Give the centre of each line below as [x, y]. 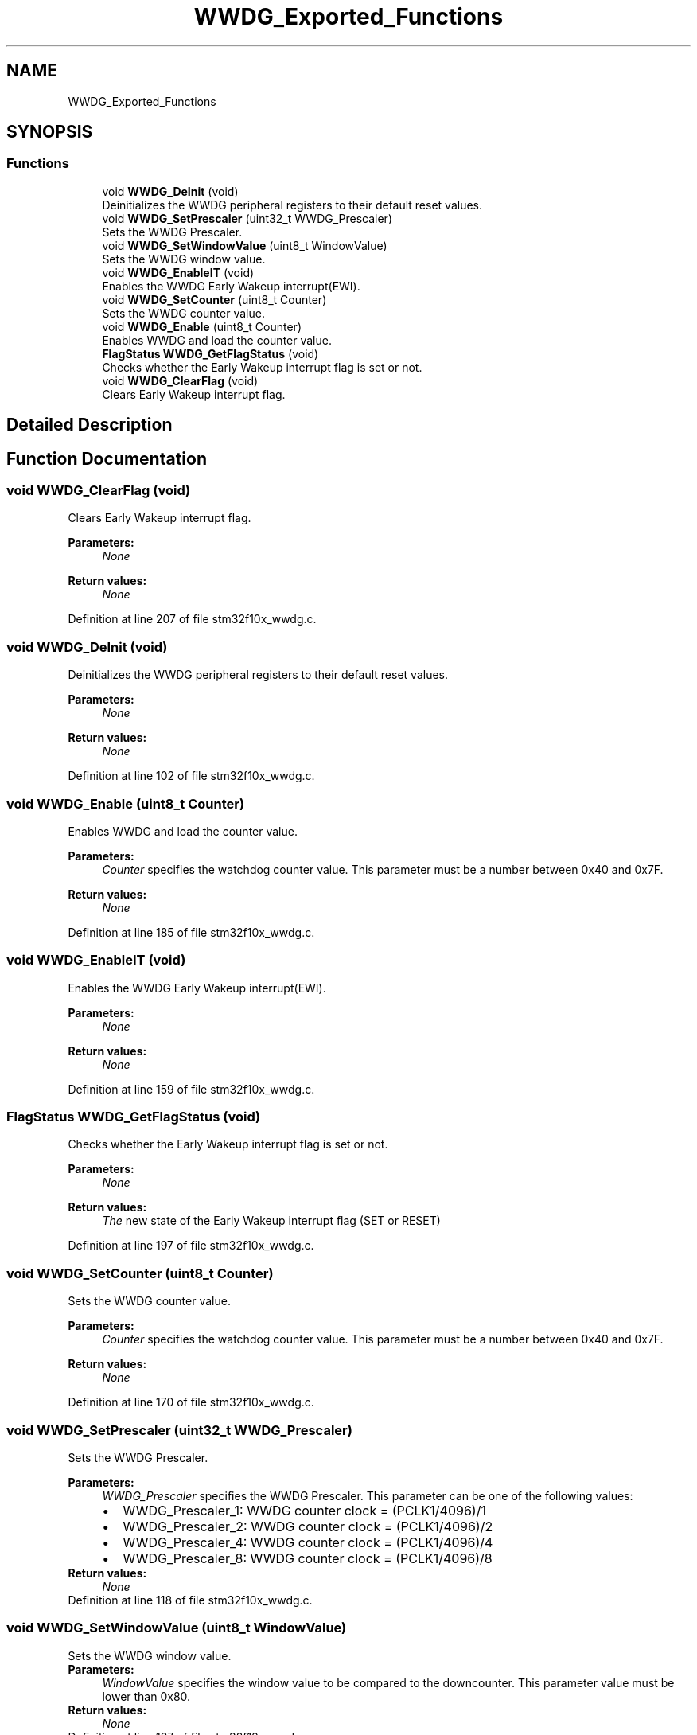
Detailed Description [90, 425]
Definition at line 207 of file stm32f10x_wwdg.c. [192, 619]
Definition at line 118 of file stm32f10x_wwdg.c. [190, 1600]
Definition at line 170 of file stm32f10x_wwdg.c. [191, 1402]
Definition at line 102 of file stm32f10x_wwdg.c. [191, 776]
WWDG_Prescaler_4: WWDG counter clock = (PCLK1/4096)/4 [308, 1542]
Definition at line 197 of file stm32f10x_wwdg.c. [191, 1246]
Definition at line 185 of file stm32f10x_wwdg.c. [191, 932]
